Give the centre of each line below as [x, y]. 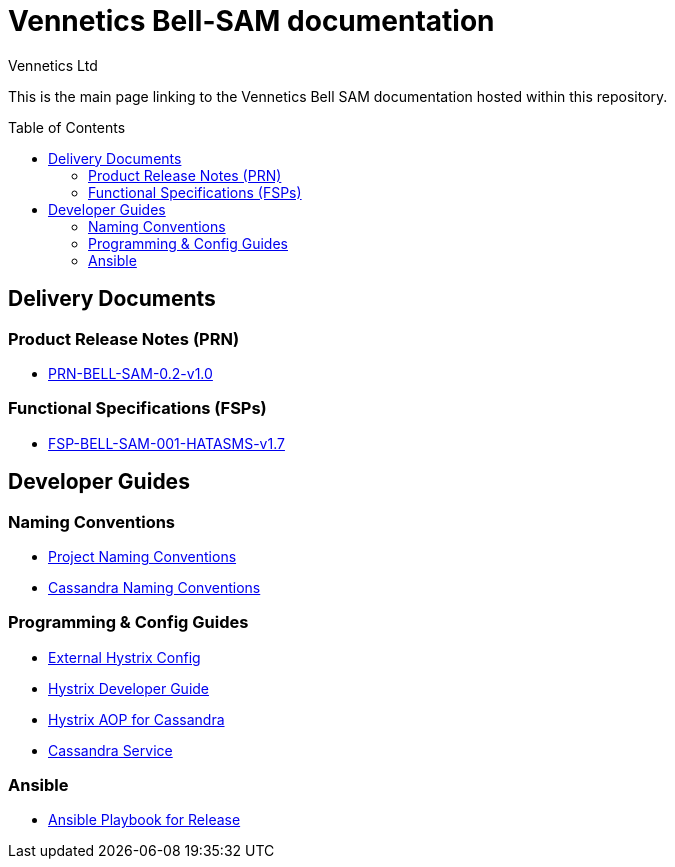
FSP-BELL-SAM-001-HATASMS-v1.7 [166, 443]
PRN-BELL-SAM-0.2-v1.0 [130, 373]
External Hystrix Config [124, 657]
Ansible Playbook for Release [144, 820]
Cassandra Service [110, 750]
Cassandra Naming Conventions [154, 587]
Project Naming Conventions [142, 556]
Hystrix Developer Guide [129, 688]
